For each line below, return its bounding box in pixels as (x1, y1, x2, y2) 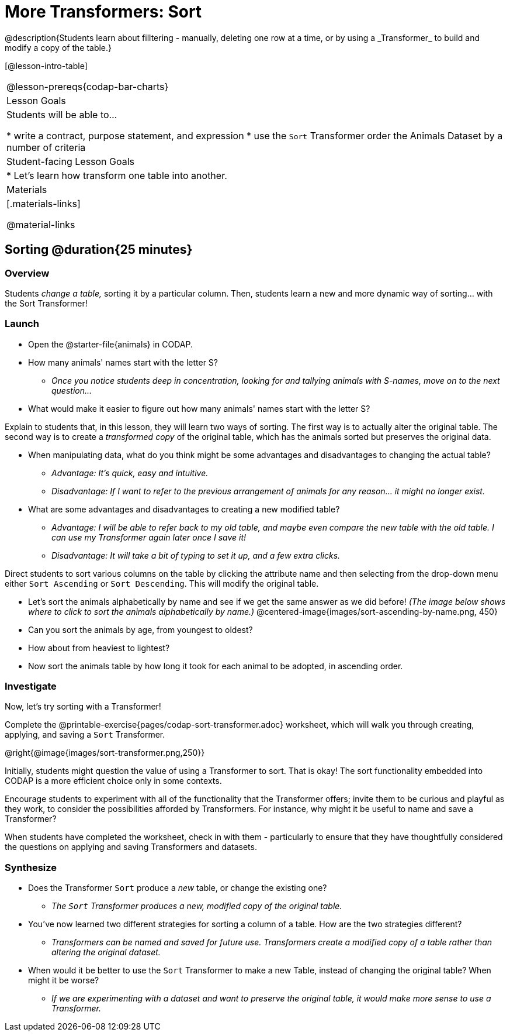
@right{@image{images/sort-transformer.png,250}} (5, 748, 205, 758)
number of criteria (6, 141, 86, 153)
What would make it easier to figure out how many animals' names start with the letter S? (28, 403, 370, 414)
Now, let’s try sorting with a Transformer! (5, 701, 161, 712)
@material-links (6, 218, 75, 230)
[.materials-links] (6, 197, 81, 209)
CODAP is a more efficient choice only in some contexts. (5, 776, 222, 786)
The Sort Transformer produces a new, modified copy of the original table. (51, 901, 342, 911)
